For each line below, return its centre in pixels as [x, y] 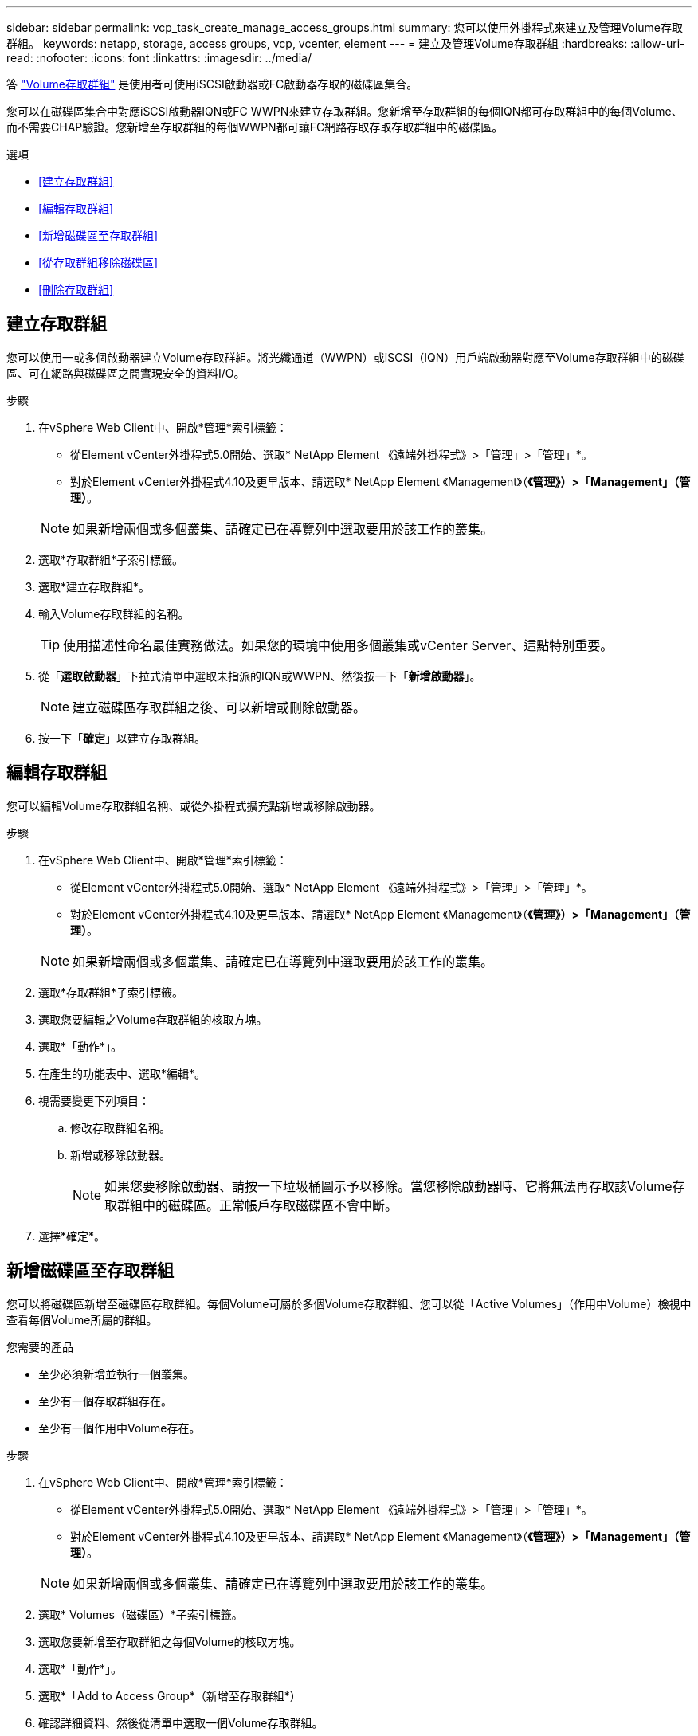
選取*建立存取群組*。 [94, 586]
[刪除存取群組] [76, 290]
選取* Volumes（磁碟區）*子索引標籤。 [141, 1614]
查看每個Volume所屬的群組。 [82, 1319]
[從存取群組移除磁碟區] [98, 263]
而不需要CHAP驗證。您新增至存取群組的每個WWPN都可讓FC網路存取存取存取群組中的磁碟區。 [255, 127]
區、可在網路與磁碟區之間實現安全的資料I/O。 [126, 373]
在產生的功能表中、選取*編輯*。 [122, 1073]
